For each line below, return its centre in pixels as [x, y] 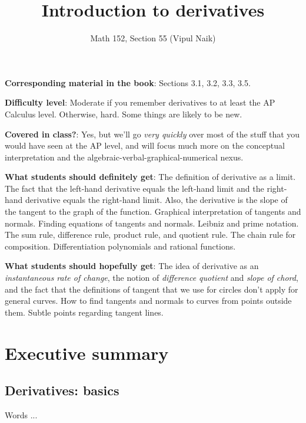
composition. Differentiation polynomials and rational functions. [120, 246]
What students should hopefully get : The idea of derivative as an [132, 266]
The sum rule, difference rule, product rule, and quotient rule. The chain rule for [150, 235]
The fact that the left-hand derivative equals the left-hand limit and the [134, 188]
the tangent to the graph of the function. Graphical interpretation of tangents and [153, 212]
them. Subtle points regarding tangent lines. [84, 312]
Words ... [21, 414]
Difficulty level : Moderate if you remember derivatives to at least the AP [140, 102]
